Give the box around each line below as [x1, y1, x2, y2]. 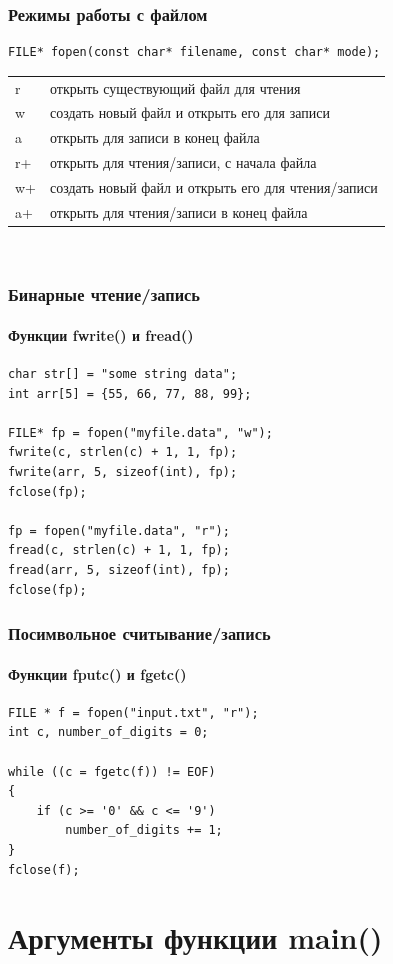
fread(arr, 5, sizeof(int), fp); [8, 563, 230, 578]
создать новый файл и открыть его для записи [50, 102, 330, 123]
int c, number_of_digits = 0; [8, 725, 209, 740]
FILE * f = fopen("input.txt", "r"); [8, 705, 259, 720]
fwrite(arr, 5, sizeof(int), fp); [8, 465, 238, 480]
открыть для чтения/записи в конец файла [50, 201, 308, 222]
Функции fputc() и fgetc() [8, 663, 187, 684]
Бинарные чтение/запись [8, 282, 201, 307]
